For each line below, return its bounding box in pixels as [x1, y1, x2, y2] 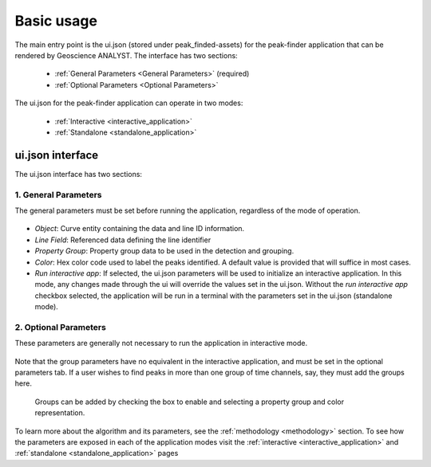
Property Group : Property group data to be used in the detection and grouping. [34, 246, 295, 256]
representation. [34, 408, 85, 418]
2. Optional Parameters [14, 321, 107, 332]
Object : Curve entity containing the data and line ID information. [34, 224, 245, 233]
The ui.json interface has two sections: [14, 169, 143, 179]
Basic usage [14, 12, 97, 29]
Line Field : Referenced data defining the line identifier [34, 235, 212, 245]
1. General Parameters [14, 189, 102, 200]
